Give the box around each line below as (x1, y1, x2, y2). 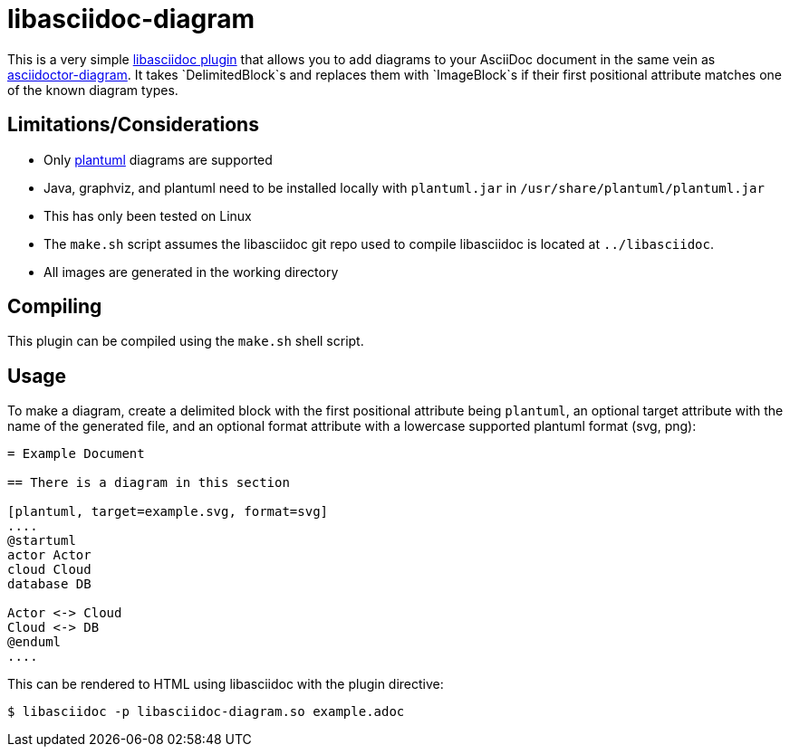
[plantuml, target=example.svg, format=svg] (7, 504, 329, 520)
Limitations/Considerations (7, 113, 259, 137)
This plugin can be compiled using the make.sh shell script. (7, 333, 364, 349)
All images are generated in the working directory (43, 263, 339, 280)
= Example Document (7, 446, 145, 462)
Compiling (7, 295, 102, 319)
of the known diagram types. (7, 81, 178, 98)
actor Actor (7, 548, 92, 563)
